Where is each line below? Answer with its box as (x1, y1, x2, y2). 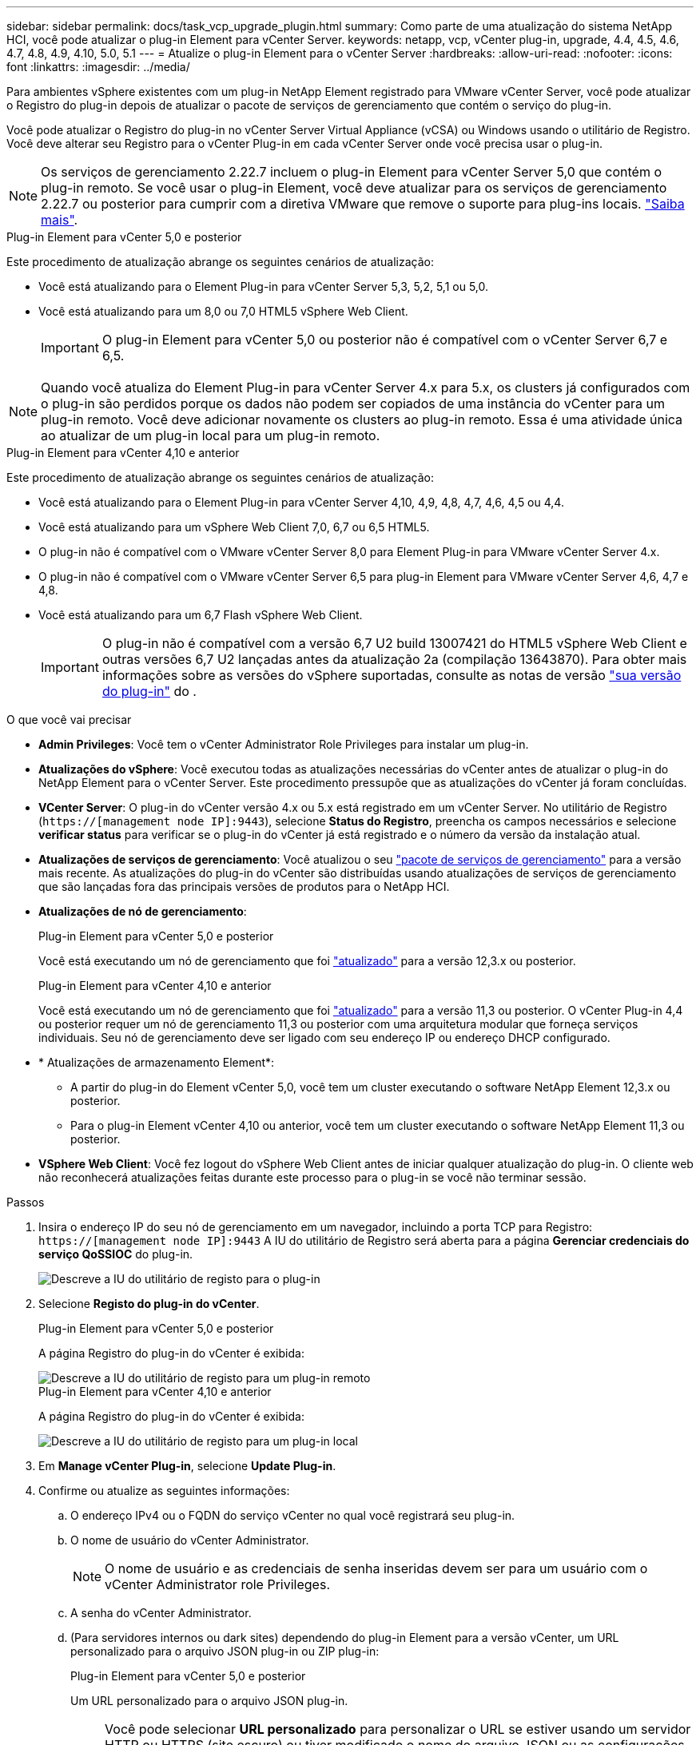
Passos (6, 1195, 45, 1209)
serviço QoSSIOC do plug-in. (38, 1247, 193, 1261)
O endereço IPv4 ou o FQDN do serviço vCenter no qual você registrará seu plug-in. (70, 1508, 515, 1522)
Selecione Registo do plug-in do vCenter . (38, 1297, 260, 1310)
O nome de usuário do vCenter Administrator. (70, 1533, 309, 1547)
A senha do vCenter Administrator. (70, 1606, 252, 1620)
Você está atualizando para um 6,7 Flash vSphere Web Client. (38, 608, 363, 622)
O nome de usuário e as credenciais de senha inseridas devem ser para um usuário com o (105, 1560, 648, 1576)
